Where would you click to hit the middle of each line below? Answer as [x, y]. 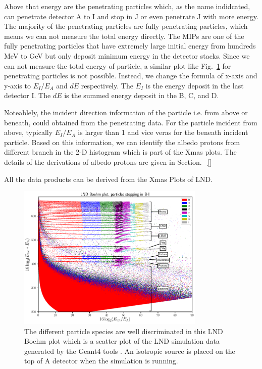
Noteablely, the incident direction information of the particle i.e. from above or [126, 112]
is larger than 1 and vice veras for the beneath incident [163, 132]
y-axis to [17, 85]
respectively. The [107, 85]
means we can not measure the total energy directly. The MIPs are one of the [124, 36]
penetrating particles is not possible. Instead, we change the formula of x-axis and [131, 76]
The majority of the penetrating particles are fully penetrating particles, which [126, 26]
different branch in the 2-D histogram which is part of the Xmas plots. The [120, 152]
